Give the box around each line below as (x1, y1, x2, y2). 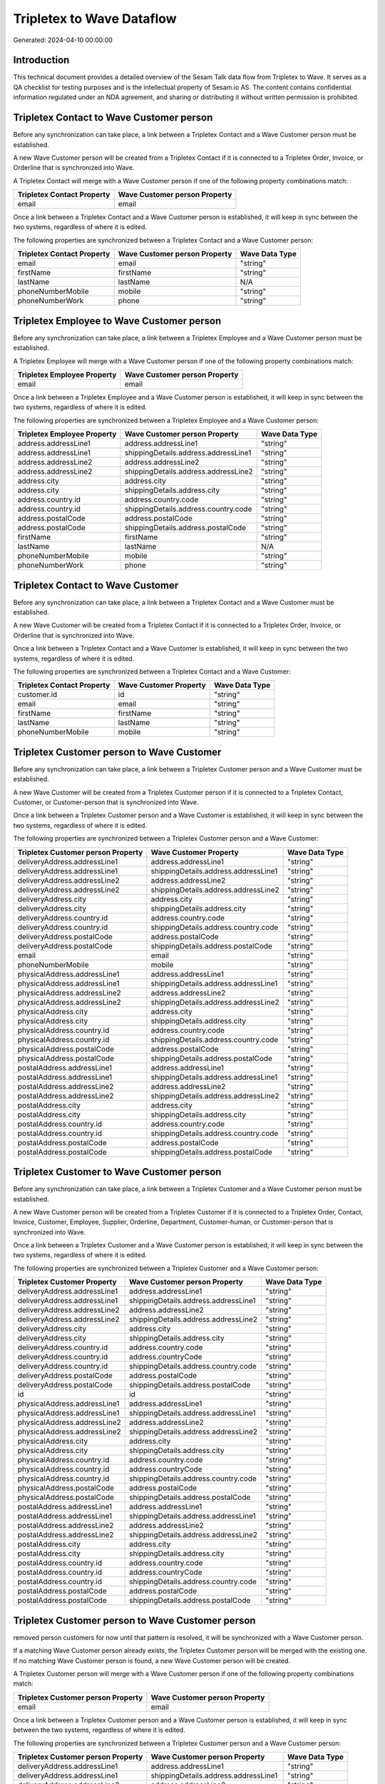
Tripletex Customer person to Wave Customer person (13, 1614, 256, 1626)
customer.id (17, 689, 58, 699)
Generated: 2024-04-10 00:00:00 (13, 36, 113, 44)
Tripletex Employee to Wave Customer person (13, 315, 222, 327)
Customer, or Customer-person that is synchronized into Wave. (13, 798, 199, 806)
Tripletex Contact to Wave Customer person (13, 111, 213, 124)
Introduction (13, 54, 70, 66)
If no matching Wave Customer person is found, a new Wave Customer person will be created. (13, 1656, 291, 1665)
